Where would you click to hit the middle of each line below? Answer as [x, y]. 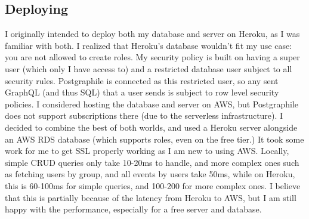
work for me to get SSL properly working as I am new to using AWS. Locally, [147, 151]
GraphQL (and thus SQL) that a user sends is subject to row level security [142, 92]
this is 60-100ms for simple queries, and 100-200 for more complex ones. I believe [153, 185]
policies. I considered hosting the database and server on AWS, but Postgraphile [152, 104]
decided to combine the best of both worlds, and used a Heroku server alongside [151, 127]
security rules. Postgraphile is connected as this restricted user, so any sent [142, 80]
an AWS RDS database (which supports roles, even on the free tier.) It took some [154, 139]
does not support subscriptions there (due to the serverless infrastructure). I [144, 115]
